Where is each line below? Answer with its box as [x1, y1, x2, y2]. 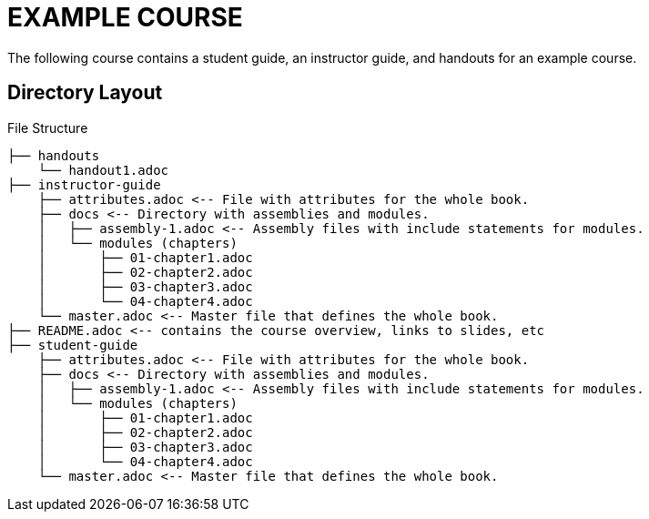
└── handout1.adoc [37, 162, 169, 178]
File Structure [7, 119, 88, 136]
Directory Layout [7, 81, 163, 105]
